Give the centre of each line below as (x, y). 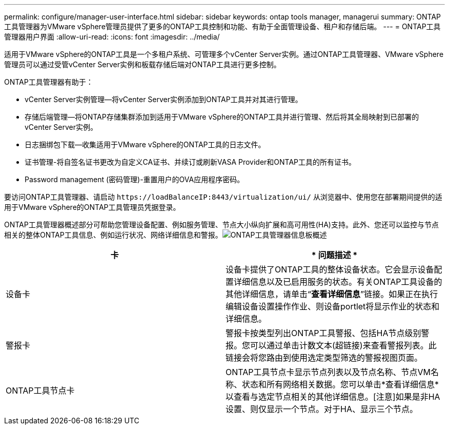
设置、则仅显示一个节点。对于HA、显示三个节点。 (322, 409)
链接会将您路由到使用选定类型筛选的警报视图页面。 (324, 358)
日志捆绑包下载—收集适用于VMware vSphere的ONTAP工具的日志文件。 (145, 144)
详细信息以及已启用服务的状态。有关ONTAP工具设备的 (338, 282)
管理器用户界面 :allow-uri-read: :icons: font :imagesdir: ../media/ (112, 37)
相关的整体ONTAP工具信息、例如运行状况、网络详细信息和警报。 (113, 235)
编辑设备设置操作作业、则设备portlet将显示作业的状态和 (333, 306)
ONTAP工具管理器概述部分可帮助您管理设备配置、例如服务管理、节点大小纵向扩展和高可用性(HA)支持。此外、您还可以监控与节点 (221, 225)
